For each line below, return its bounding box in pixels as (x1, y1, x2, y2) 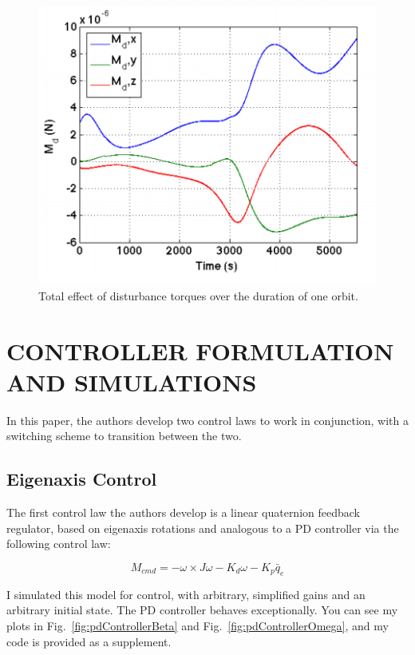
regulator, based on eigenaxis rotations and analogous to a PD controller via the (6, 519, 399, 536)
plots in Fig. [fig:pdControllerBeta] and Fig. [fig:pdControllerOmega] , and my (6, 617, 389, 633)
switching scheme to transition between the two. (6, 427, 242, 444)
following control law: (6, 535, 111, 552)
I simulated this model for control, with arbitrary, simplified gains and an (6, 586, 366, 602)
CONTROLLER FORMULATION (6, 334, 394, 367)
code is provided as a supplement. (6, 633, 172, 649)
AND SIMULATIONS (6, 365, 257, 398)
